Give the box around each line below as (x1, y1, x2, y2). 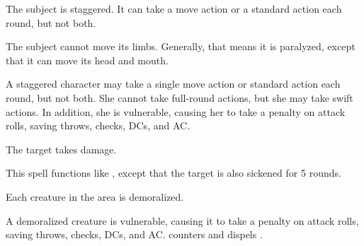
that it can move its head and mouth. (6, 52, 169, 67)
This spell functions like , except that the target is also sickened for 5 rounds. (6, 165, 341, 180)
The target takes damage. (6, 141, 117, 156)
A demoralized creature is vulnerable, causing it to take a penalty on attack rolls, (6, 213, 359, 228)
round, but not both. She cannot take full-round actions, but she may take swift (6, 90, 353, 105)
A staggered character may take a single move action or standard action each (6, 76, 341, 91)
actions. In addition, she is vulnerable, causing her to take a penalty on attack (6, 104, 346, 119)
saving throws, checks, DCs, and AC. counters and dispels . (6, 227, 263, 242)
